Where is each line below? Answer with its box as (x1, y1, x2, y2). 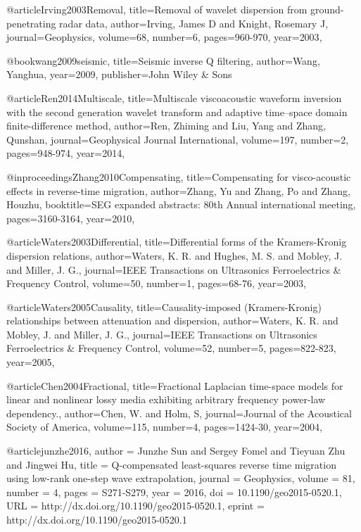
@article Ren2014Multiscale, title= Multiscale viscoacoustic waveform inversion (6, 90, 342, 105)
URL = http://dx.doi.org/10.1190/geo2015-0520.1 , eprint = (6, 498, 265, 513)
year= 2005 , (6, 355, 55, 369)
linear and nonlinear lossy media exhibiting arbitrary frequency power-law (6, 392, 326, 407)
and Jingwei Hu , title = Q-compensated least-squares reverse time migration (6, 457, 336, 471)
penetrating (6, 15, 56, 30)
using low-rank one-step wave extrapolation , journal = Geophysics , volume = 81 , (6, 471, 355, 486)
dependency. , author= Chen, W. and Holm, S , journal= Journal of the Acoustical (6, 405, 352, 420)
